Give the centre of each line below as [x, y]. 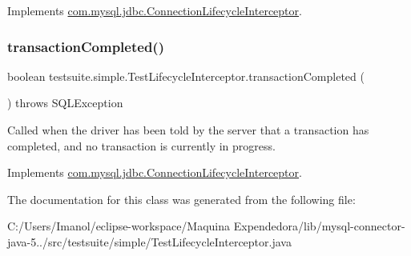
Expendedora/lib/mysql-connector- [319, 226]
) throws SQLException [65, 103]
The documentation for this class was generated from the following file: [181, 199]
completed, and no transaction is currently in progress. [141, 145]
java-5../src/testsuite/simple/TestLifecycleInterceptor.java [149, 241]
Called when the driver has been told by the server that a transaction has [188, 130]
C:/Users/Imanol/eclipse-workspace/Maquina [119, 226]
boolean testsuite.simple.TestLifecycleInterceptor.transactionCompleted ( [186, 76]
